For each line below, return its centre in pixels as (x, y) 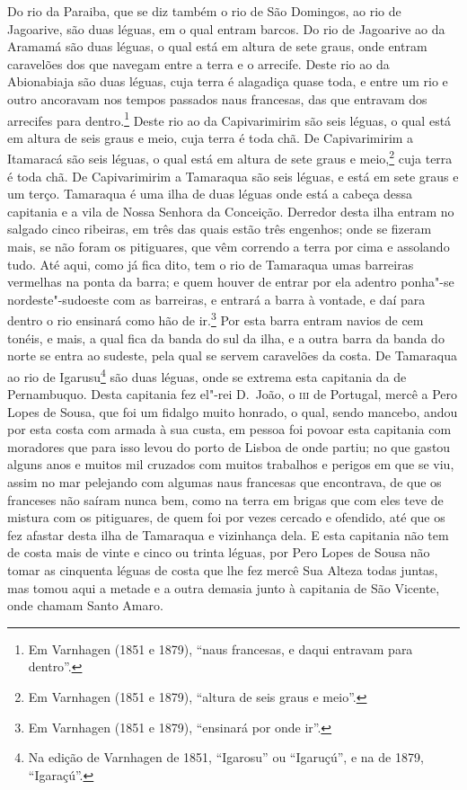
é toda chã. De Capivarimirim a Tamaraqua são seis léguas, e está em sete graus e (233, 176)
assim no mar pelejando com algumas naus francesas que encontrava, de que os (225, 482)
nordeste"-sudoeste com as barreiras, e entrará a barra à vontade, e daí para (216, 299)
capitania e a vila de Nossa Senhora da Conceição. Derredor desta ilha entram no (231, 211)
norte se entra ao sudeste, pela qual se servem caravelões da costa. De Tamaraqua (232, 355)
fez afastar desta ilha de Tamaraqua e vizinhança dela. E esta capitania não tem (228, 534)
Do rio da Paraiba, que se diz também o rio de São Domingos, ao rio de (204, 11)
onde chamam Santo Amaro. (85, 605)
